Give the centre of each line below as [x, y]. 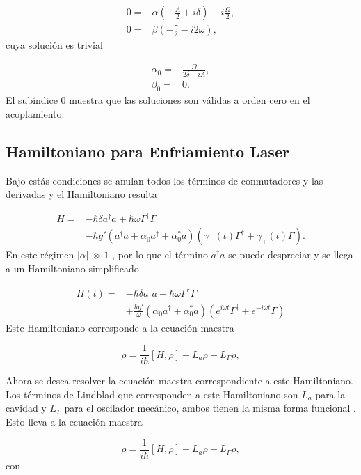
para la [330, 394]
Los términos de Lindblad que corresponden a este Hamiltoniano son [152, 394]
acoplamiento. [35, 113]
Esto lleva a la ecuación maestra [74, 421]
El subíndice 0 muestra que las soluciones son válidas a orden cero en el [158, 100]
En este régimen [40, 255]
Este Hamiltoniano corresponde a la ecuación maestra [120, 327]
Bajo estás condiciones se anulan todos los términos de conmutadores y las [165, 180]
